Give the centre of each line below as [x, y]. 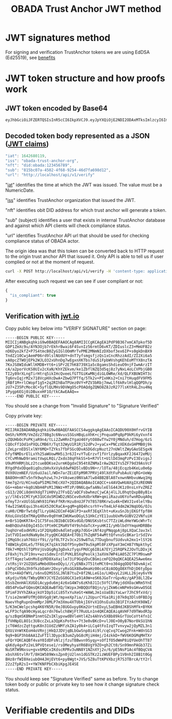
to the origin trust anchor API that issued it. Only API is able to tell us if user [84, 256]
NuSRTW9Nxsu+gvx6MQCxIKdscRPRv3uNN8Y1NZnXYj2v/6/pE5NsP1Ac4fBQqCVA [79, 650]
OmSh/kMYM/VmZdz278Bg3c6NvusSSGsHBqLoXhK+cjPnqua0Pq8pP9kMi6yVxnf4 [79, 435]
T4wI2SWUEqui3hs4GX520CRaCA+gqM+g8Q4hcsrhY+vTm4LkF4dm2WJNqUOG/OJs [79, 507]
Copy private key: [24, 416]
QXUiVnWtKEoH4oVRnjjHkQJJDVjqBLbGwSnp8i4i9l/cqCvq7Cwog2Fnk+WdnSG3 [79, 631]
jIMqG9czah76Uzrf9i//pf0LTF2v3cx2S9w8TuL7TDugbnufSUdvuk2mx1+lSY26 [79, 540]
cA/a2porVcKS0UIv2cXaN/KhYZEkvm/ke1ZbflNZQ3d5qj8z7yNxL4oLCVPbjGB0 [79, 370]
